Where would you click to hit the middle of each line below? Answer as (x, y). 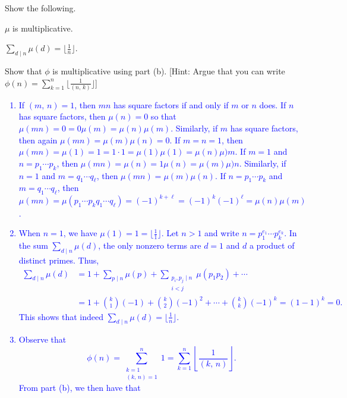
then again (38, 140)
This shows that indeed (61, 316)
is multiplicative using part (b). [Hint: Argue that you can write (169, 70)
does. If (273, 104)
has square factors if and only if (171, 104)
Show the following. (40, 8)
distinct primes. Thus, (59, 260)
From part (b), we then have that (80, 387)
